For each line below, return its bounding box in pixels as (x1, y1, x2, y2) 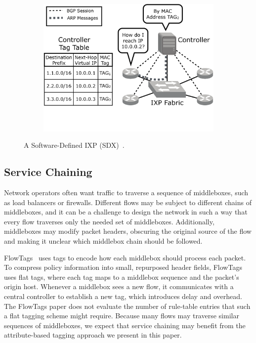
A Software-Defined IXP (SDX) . (24, 140, 125, 150)
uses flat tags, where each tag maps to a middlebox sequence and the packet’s (4, 271, 239, 282)
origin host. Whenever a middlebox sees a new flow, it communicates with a (4, 281, 234, 292)
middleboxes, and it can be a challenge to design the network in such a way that (4, 207, 248, 217)
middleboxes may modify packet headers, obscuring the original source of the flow (4, 226, 252, 236)
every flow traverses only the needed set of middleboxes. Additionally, (4, 216, 214, 226)
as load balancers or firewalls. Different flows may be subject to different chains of (4, 197, 252, 207)
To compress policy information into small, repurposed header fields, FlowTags (4, 262, 242, 272)
